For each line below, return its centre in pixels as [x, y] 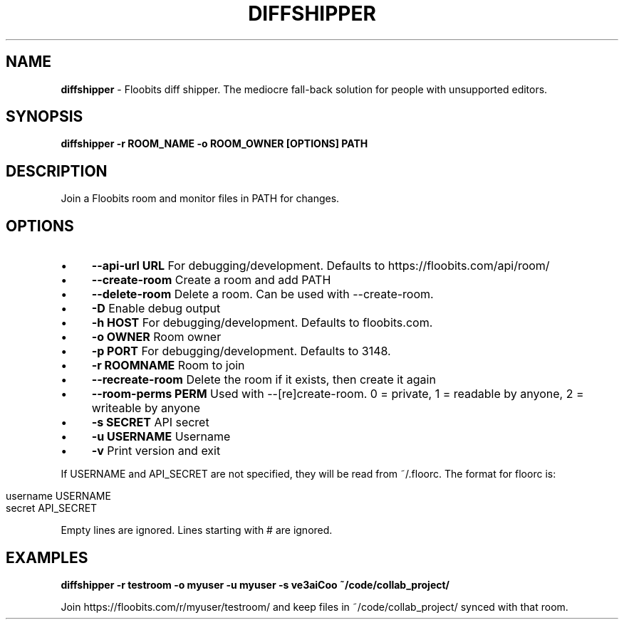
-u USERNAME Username [161, 437]
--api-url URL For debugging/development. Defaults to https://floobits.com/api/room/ [321, 266]
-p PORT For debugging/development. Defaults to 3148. [241, 351]
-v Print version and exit [156, 451]
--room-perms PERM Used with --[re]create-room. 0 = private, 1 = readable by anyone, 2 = [338, 394]
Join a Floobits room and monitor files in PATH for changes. [200, 199]
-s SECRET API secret [150, 422]
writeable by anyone [146, 408]
